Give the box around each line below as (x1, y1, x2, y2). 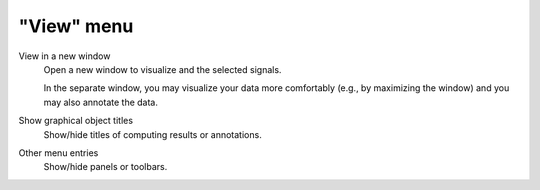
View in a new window (18, 50, 111, 62)
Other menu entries (18, 146, 99, 159)
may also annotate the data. (43, 96, 159, 108)
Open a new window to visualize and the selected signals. (43, 63, 282, 75)
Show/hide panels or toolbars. (43, 161, 168, 173)
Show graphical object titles (18, 115, 134, 127)
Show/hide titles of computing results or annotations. (43, 128, 262, 140)
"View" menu (18, 15, 134, 37)
